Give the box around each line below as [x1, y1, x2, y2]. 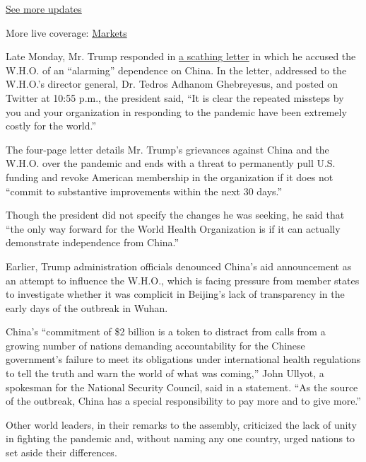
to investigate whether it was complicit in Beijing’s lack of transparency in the [6, 287, 345, 301]
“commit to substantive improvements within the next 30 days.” [6, 183, 283, 198]
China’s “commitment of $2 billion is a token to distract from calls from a [6, 324, 326, 339]
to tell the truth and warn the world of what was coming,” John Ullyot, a [6, 366, 324, 381]
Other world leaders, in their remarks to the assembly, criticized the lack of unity [6, 417, 357, 432]
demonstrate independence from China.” [6, 235, 179, 250]
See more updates [6, 1, 82, 16]
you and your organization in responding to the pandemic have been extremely [6, 104, 347, 119]
